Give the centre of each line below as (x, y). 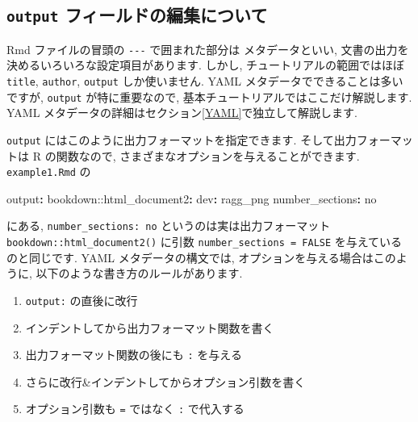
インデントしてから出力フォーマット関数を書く (150, 327)
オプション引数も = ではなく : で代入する (135, 409)
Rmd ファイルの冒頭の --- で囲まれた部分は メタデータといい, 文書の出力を (208, 49)
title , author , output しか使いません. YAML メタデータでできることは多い (205, 81)
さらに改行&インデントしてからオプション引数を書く (165, 381)
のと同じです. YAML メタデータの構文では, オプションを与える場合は (190, 257)
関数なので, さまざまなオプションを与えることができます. (208, 155)
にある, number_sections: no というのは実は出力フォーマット (169, 226)
